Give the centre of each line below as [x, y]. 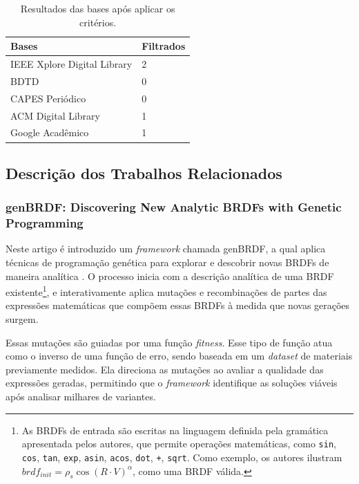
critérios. [98, 22]
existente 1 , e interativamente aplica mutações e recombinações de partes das [166, 291]
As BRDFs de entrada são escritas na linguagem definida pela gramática [175, 430]
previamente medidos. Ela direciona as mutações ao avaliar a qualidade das [165, 369]
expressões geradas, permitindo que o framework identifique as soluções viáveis [172, 383]
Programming [45, 223]
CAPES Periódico [48, 98]
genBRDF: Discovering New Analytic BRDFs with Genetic [174, 207]
